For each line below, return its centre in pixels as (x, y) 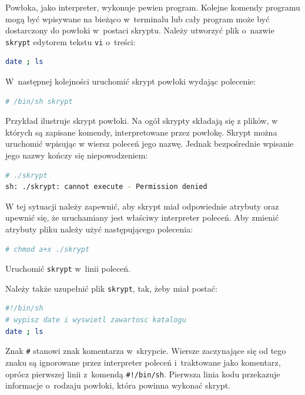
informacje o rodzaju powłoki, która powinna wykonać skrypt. (118, 385)
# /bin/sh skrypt (39, 101)
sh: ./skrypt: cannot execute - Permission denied (106, 187)
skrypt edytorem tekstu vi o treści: (71, 41)
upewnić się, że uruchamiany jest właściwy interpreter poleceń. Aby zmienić (142, 217)
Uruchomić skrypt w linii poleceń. (68, 269)
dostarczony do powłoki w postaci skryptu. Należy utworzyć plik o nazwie (140, 30)
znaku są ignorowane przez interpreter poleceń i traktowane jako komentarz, (143, 362)
